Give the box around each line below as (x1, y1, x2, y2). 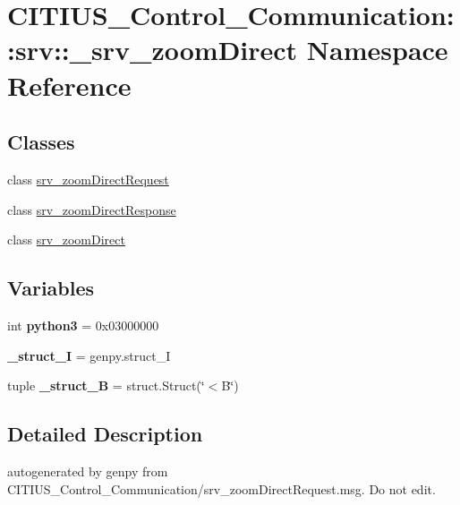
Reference (7, 66, 132, 103)
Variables (7, 274, 95, 302)
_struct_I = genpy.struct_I (7, 346, 171, 364)
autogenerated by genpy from (7, 461, 168, 480)
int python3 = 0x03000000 (7, 315, 159, 334)
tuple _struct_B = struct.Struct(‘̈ (7, 376, 205, 395)
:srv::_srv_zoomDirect (7, 31, 298, 68)
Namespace (306, 31, 448, 68)
